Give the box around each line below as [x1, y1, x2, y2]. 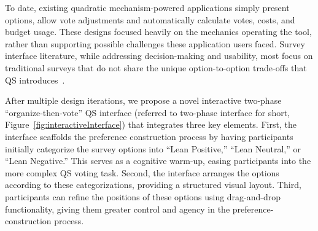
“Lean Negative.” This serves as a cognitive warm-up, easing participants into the [5, 154, 311, 167]
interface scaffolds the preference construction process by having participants [5, 130, 293, 143]
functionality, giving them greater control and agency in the [5, 202, 230, 215]
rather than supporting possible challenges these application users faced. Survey [5, 37, 305, 50]
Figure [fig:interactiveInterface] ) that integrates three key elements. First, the [5, 118, 297, 131]
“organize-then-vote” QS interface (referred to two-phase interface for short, [5, 106, 290, 119]
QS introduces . [5, 73, 65, 86]
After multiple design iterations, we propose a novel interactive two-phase [5, 94, 282, 107]
